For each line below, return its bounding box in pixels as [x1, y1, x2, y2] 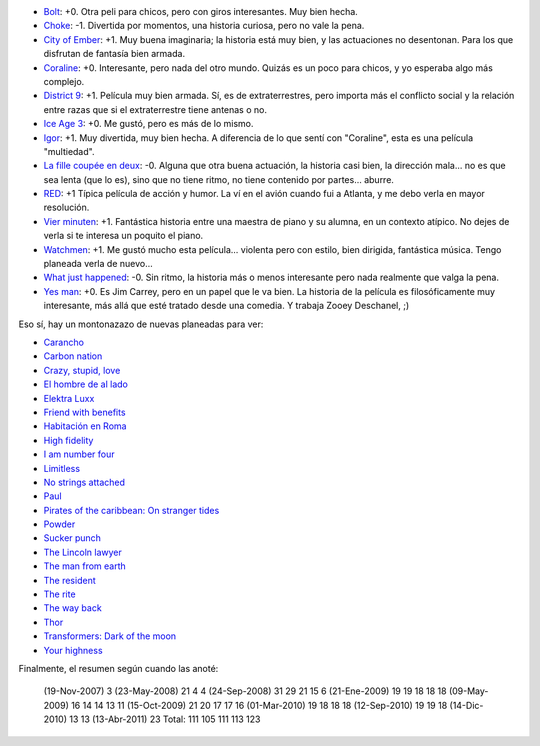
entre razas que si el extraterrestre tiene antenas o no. [43, 103, 267, 115]
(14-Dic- [449, 699, 484, 711]
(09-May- [448, 685, 489, 697]
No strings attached [43, 476, 125, 488]
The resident [43, 574, 96, 586]
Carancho [43, 336, 85, 348]
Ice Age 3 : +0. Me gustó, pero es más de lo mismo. [43, 118, 254, 130]
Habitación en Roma [43, 420, 127, 432]
